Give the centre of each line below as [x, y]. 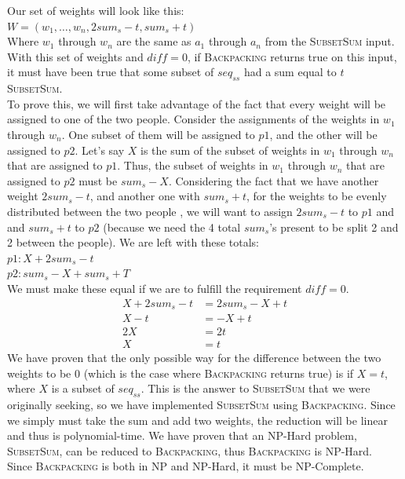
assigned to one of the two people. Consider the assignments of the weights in [193, 119]
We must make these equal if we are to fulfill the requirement [155, 288]
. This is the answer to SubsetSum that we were [255, 388]
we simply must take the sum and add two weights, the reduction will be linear [197, 420]
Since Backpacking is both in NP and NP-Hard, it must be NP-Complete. [186, 466]
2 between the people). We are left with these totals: [133, 242]
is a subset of [83, 388]
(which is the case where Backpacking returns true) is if [219, 373]
